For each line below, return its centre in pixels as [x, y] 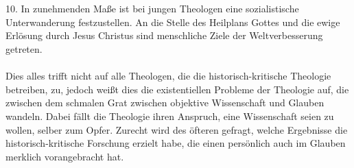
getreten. [24, 48]
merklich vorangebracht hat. [65, 156]
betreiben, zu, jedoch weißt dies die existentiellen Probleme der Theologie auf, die [177, 89]
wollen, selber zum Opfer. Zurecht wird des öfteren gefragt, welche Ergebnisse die [177, 129]
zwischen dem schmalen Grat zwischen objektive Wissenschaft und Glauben [165, 103]
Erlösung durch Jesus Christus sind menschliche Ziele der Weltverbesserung [164, 35]
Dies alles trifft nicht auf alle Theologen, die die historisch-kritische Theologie [168, 76]
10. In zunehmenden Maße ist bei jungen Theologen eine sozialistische [152, 9]
